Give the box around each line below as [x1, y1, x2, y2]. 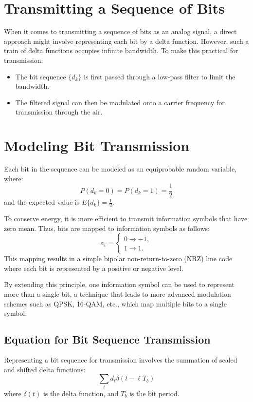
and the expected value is [4, 197, 80, 207]
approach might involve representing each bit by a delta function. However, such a [4, 36, 249, 46]
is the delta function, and [43, 388, 119, 398]
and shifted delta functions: [4, 364, 86, 374]
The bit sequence [15, 71, 66, 81]
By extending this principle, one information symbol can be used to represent [4, 279, 235, 289]
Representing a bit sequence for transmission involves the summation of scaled [4, 355, 237, 365]
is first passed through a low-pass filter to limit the [84, 71, 235, 81]
